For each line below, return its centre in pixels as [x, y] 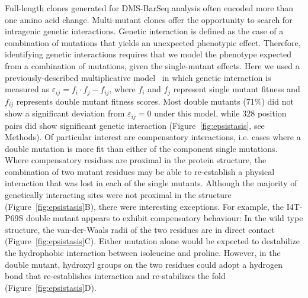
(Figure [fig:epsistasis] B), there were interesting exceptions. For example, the [145, 206]
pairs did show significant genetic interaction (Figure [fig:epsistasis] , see [135, 125]
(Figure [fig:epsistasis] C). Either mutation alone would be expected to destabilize [152, 241]
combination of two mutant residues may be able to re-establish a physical [140, 171]
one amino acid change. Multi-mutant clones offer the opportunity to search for [149, 19]
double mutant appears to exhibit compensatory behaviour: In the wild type [164, 218]
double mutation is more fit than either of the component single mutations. [141, 148]
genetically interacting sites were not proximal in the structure [118, 195]
